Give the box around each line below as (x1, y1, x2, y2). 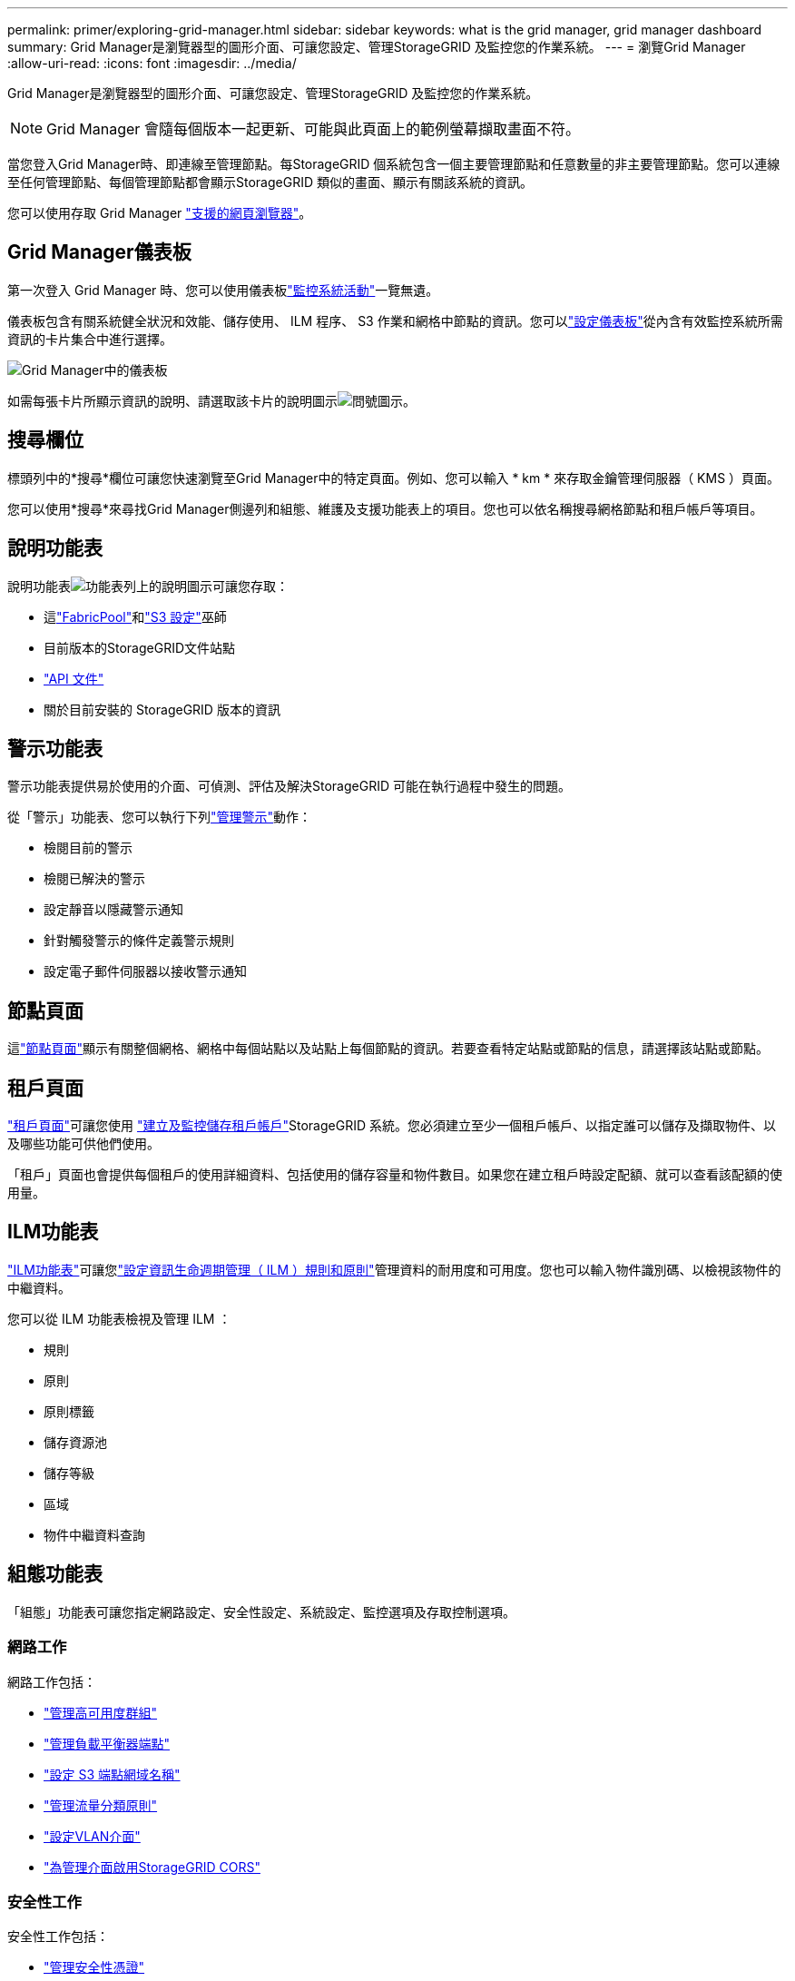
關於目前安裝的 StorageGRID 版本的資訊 (44, 701, 280, 717)
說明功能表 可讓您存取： (7, 577, 289, 594)
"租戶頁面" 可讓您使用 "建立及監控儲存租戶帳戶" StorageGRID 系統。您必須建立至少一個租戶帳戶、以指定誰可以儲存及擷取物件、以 (7, 1118, 776, 1134)
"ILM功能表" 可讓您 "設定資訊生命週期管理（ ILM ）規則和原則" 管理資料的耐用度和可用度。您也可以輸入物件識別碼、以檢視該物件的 (7, 1261, 781, 1277)
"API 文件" (44, 670, 104, 686)
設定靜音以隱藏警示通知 (44, 902, 183, 918)
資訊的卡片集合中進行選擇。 (7, 330, 172, 347)
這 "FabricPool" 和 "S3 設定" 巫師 (44, 608, 227, 625)
